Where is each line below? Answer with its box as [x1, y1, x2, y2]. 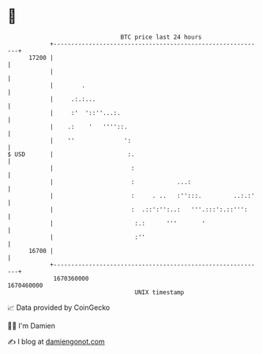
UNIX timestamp [134, 288, 185, 296]
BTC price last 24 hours [120, 33, 202, 41]
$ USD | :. [7, 150, 135, 158]
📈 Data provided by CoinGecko [7, 303, 110, 312]
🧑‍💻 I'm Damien [7, 321, 56, 330]
